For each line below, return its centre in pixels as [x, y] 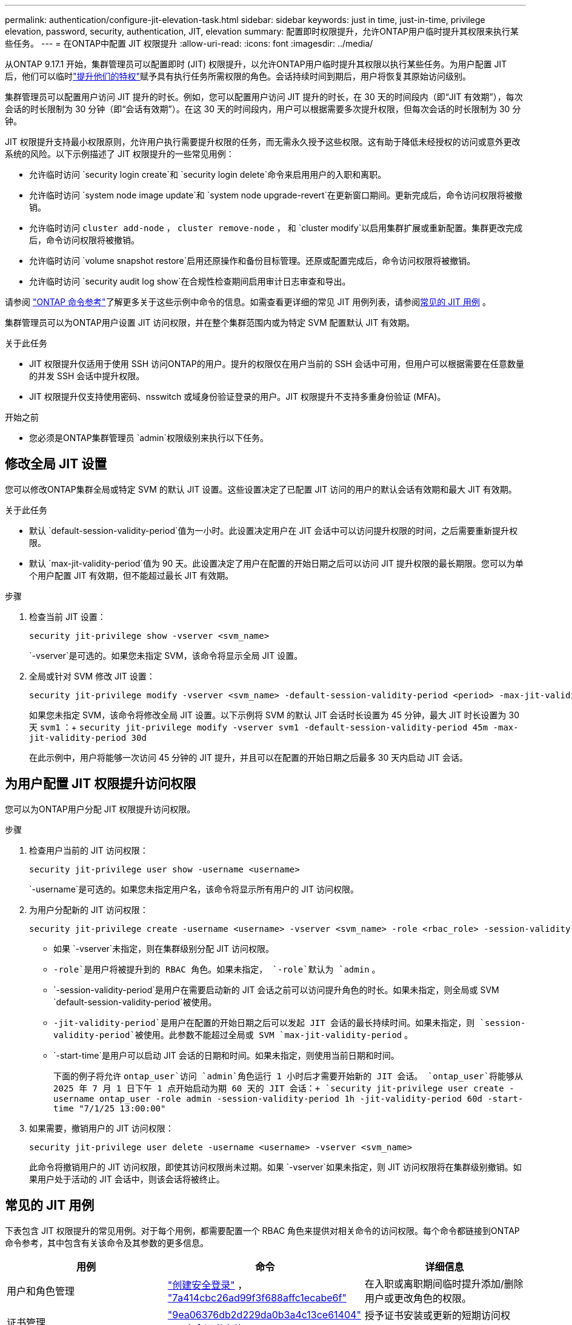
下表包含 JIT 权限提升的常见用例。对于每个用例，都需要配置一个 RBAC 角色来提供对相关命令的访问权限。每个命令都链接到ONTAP [262, 1230]
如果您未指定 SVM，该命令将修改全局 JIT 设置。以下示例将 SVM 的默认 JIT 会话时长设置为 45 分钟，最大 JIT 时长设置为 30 [274, 715]
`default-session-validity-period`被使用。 [135, 1002]
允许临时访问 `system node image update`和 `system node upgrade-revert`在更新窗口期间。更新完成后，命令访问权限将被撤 [276, 195]
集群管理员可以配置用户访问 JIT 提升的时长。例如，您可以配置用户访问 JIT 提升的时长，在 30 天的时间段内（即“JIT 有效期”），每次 [264, 97]
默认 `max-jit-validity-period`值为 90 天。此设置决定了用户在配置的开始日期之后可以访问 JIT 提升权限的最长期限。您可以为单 [276, 563]
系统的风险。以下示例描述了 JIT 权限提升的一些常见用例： [120, 154]
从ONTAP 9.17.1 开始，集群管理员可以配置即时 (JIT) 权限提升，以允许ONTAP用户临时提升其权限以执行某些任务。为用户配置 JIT [256, 64]
